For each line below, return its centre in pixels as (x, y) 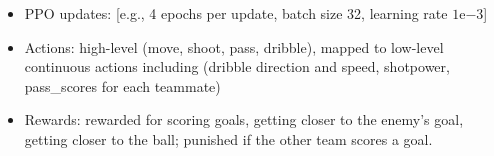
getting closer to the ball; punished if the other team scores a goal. (228, 138)
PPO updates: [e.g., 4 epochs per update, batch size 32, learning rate (236, 13)
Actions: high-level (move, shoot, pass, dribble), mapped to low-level (234, 46)
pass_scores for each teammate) (122, 85)
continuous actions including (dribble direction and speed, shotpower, (237, 66)
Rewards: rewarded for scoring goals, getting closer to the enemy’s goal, (244, 119)
